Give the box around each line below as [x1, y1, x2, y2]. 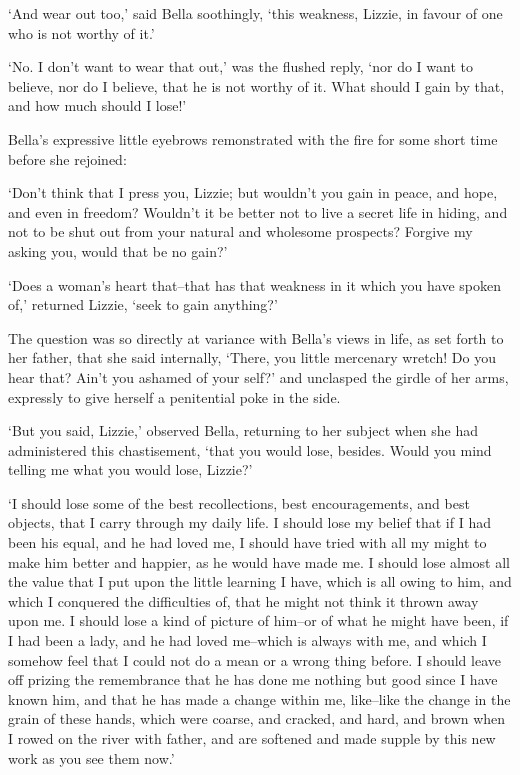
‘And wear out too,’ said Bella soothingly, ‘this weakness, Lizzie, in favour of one [8, 3, 503, 23]
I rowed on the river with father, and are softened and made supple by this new [8, 728, 496, 748]
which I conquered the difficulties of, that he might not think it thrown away [8, 590, 479, 611]
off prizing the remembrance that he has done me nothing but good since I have [8, 669, 498, 690]
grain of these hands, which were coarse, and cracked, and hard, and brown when [8, 708, 506, 729]
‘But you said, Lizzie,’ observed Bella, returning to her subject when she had [8, 420, 479, 441]
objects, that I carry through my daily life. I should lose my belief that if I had [8, 512, 491, 533]
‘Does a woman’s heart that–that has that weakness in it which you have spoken [8, 274, 501, 295]
